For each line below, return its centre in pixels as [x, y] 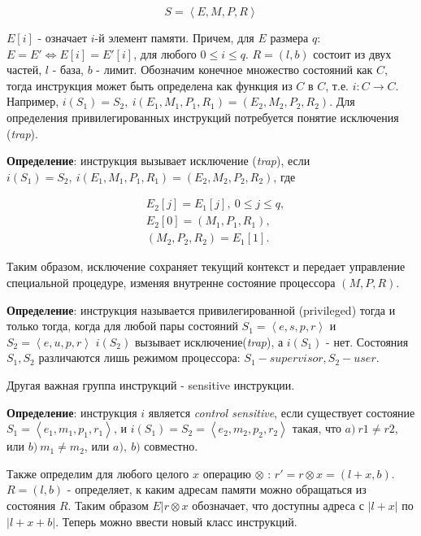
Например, [33, 101]
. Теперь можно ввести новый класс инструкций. [176, 521]
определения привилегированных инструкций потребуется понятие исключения [203, 117]
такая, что [317, 428]
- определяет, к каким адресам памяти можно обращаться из [217, 489]
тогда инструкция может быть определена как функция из [150, 85]
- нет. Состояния [367, 341]
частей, [24, 70]
